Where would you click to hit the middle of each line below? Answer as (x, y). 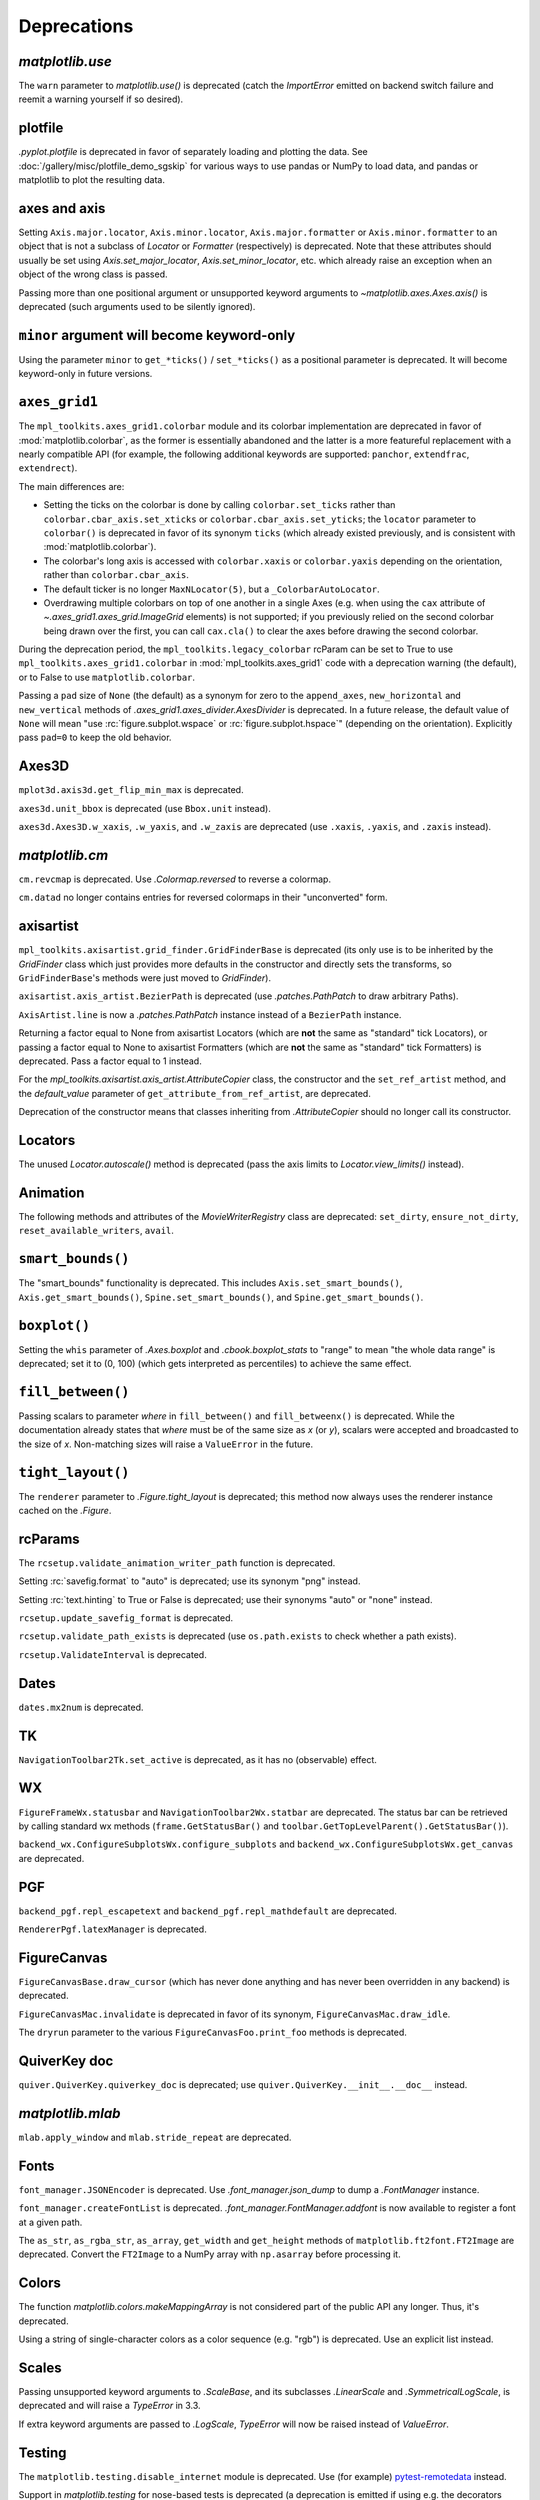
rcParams (49, 1538)
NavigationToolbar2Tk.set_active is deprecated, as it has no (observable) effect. (197, 1759)
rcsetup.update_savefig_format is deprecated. (126, 1618)
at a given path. (50, 2222)
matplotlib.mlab (69, 2113)
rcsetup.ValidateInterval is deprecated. (112, 1654)
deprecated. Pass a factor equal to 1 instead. (110, 1061)
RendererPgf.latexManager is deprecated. (112, 1929)
